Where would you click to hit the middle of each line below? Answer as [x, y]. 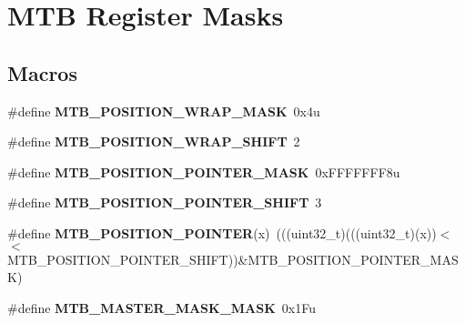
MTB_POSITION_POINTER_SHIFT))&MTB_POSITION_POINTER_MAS [233, 259]
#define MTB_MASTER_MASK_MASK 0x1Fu [162, 307]
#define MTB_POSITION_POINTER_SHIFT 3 [165, 202]
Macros [42, 72]
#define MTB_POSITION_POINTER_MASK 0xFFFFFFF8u [204, 172]
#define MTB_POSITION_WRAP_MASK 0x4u [164, 111]
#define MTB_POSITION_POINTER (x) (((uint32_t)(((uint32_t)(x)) [222, 232]
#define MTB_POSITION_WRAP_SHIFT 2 [154, 141]
